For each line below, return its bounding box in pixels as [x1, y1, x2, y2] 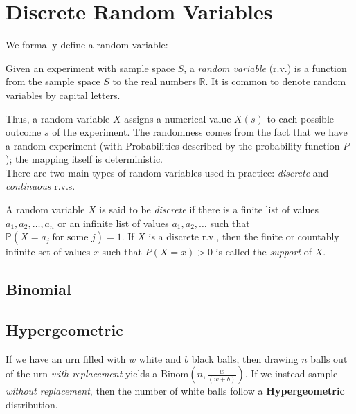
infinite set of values [6, 244, 91, 259]
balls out [310, 351, 348, 366]
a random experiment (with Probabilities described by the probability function [6, 138, 340, 152]
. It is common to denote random [205, 74, 346, 89]
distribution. [6, 397, 58, 412]
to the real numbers [112, 74, 196, 89]
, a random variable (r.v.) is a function [184, 60, 347, 75]
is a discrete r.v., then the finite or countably [148, 229, 339, 244]
